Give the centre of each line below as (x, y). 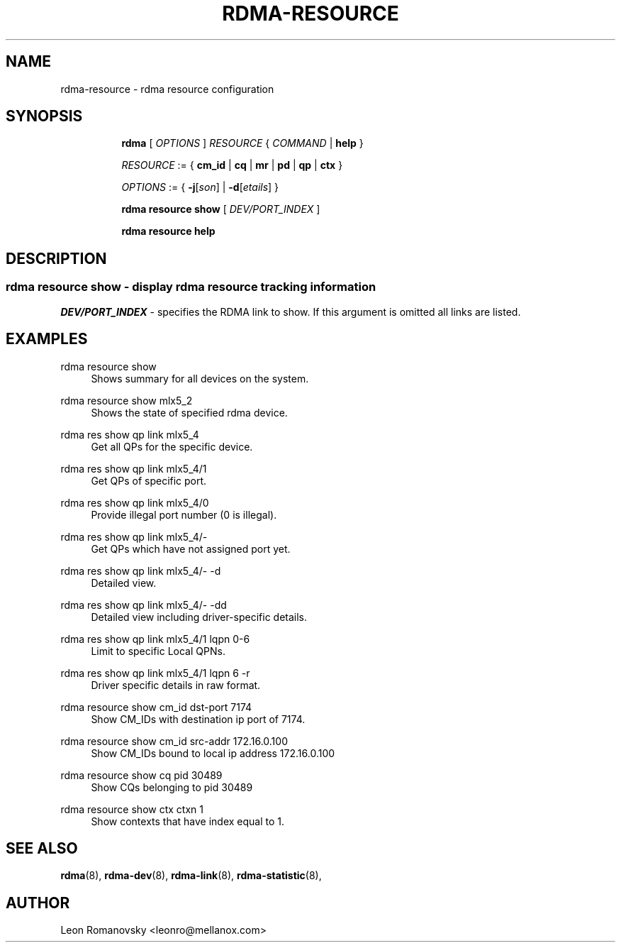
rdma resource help (168, 231)
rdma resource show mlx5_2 (127, 400)
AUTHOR (38, 903)
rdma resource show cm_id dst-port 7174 (156, 707)
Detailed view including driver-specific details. (199, 617)
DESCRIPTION (56, 258)
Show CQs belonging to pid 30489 (172, 787)
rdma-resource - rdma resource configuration (167, 89)
